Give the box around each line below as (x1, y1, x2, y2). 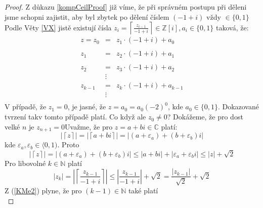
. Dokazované (217, 101, 259, 112)
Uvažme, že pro (65, 121, 113, 132)
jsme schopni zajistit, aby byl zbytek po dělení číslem (5, 11, 169, 22)
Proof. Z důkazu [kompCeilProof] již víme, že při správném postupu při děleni (5, 2, 247, 12)
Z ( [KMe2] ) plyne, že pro (5, 185, 82, 195)
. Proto (57, 139, 79, 150)
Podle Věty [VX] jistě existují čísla (5, 22, 112, 32)
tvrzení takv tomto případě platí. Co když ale (5, 111, 146, 122)
